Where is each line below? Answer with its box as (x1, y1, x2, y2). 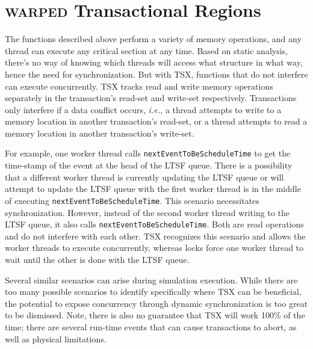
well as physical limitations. (5, 332, 107, 345)
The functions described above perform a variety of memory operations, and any (5, 32, 302, 45)
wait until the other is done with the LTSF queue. (5, 253, 190, 265)
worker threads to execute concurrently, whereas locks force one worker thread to (5, 241, 304, 254)
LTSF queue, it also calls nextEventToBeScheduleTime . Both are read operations (5, 218, 304, 230)
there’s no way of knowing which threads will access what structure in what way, (5, 56, 303, 69)
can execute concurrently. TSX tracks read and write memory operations (5, 79, 273, 92)
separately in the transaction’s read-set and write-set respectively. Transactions (5, 91, 297, 104)
